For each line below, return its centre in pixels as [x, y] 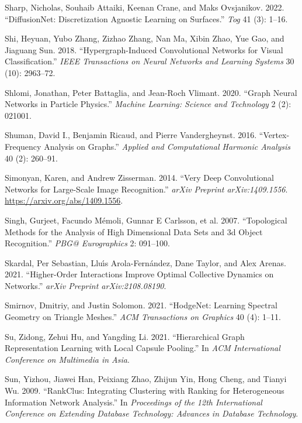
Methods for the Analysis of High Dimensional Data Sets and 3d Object [134, 231]
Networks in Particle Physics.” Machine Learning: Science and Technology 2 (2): [148, 104]
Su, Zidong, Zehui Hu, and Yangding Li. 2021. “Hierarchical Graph [125, 336]
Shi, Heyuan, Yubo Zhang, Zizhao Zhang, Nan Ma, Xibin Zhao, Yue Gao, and [145, 38]
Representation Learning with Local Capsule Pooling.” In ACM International [143, 348]
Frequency [23, 146]
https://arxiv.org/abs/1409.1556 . [64, 200]
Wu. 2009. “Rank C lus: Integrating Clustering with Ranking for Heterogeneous [145, 391]
